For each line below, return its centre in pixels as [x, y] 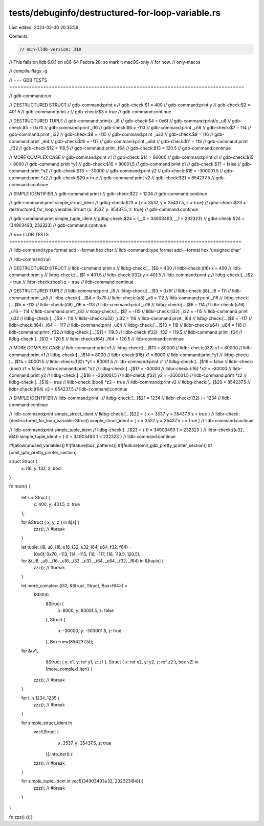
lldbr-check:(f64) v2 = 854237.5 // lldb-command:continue [68, 389]
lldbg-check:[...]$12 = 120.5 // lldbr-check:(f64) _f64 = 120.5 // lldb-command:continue [97, 339]
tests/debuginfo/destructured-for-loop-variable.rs [115, 13]
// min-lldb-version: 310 [50, 49]
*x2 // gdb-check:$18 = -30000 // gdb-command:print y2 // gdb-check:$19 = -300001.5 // [132, 171]
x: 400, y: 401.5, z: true [57, 504]
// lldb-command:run [30, 259]
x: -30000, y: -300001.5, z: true [90, 631]
